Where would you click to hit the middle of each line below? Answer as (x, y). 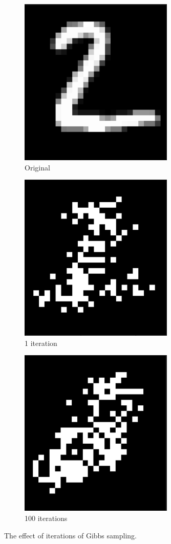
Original (37, 167)
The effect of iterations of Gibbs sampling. (70, 535)
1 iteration (41, 343)
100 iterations (46, 518)
